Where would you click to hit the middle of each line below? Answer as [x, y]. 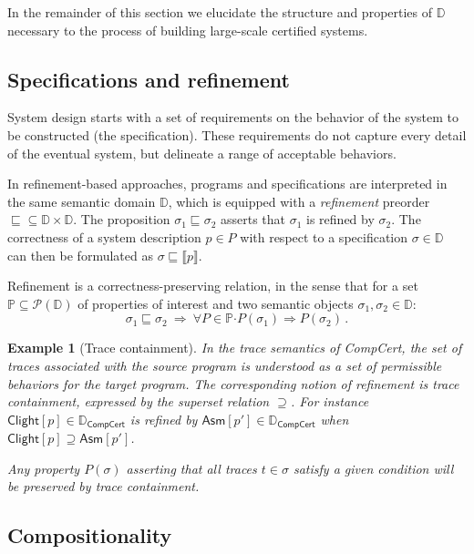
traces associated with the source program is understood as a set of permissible [225, 365]
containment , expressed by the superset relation [139, 401]
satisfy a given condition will [373, 468]
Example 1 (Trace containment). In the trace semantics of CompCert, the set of [235, 348]
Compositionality [90, 535]
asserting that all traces [191, 468]
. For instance [330, 401]
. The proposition [122, 219]
